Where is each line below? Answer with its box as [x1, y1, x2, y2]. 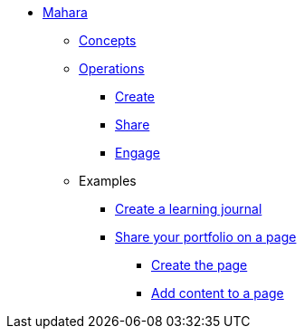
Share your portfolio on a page [115, 229, 297, 245]
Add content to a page [151, 285, 284, 301]
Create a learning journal [115, 201, 262, 216]
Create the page [151, 257, 248, 273]
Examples [79, 173, 137, 188]
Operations [79, 61, 145, 76]
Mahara [43, 5, 88, 20]
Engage [115, 145, 160, 160]
